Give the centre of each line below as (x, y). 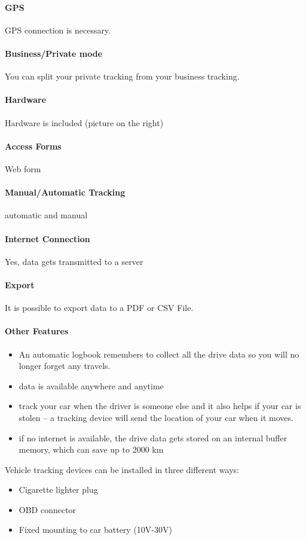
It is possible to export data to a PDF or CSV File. (99, 308)
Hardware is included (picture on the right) (84, 122)
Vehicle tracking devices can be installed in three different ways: (122, 469)
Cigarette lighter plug (58, 489)
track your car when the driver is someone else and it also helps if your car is (160, 406)
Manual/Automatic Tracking (65, 192)
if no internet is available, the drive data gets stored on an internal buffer (153, 437)
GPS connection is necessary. (58, 30)
